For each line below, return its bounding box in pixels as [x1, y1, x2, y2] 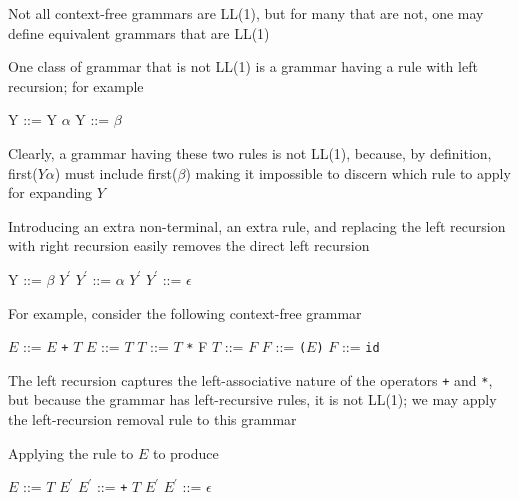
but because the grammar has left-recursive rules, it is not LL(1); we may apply [8, 389, 497, 410]
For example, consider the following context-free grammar [8, 302, 362, 323]
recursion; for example [8, 75, 144, 96]
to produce [152, 442, 219, 463]
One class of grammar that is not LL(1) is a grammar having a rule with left [8, 56, 478, 77]
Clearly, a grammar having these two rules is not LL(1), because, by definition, [8, 142, 492, 163]
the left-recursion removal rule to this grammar [8, 409, 297, 430]
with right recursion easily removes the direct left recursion [8, 235, 370, 256]
